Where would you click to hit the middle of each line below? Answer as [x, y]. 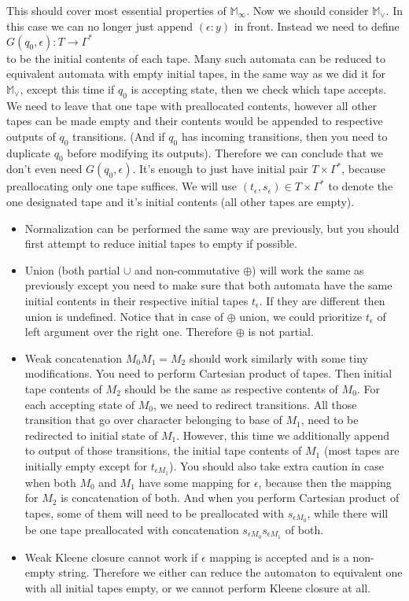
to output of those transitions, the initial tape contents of [163, 450]
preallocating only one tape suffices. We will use [122, 186]
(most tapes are [361, 450]
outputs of [31, 136]
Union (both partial [72, 269]
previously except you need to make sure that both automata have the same [208, 285]
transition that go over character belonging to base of [153, 420]
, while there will [348, 513]
